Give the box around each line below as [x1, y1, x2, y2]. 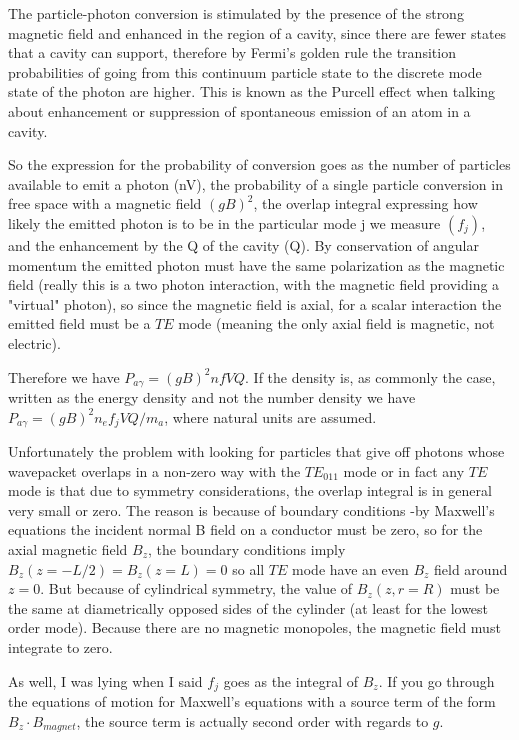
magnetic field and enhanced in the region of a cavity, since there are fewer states [8, 22, 507, 43]
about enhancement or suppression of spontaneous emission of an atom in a [8, 100, 471, 121]
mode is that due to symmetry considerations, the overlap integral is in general [8, 480, 492, 501]
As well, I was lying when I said [8, 670, 203, 691]
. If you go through [378, 670, 495, 691]
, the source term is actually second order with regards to [76, 710, 429, 731]
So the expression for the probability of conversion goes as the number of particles [8, 154, 511, 175]
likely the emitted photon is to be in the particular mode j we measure [8, 212, 441, 233]
